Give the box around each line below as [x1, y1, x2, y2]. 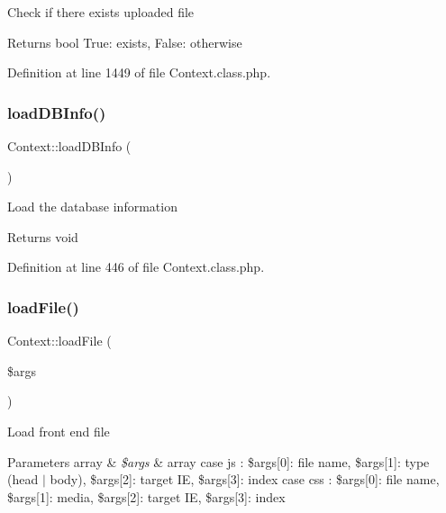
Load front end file [7, 421, 110, 440]
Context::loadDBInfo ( [7, 137, 132, 155]
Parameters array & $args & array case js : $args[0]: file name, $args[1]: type [7, 452, 430, 471]
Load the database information [7, 197, 177, 216]
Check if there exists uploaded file [7, 3, 195, 21]
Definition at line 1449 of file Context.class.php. [7, 63, 271, 82]
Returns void [7, 227, 78, 246]
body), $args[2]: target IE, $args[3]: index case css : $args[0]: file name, [50, 470, 440, 489]
